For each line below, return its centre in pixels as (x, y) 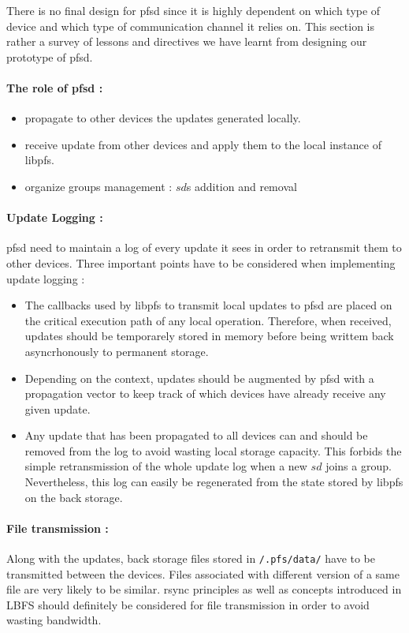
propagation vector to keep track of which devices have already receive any (205, 393)
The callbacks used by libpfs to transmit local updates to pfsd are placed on (208, 305)
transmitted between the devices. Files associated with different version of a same (203, 573)
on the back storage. (74, 497)
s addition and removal (242, 186)
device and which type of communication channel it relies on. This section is (190, 26)
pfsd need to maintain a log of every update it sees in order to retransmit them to (204, 247)
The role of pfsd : (55, 87)
